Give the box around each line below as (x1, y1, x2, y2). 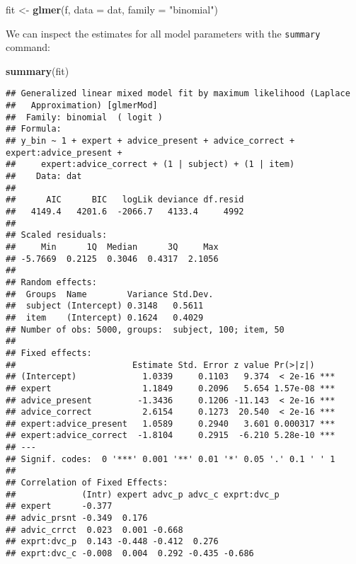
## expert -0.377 (6, 501, 113, 512)
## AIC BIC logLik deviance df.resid (6, 195, 244, 205)
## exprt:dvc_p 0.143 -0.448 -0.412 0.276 (6, 536, 219, 547)
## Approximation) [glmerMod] (6, 100, 158, 111)
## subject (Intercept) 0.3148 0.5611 (6, 301, 204, 311)
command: (6, 40, 50, 54)
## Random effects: (6, 277, 97, 287)
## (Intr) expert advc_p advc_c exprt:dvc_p (6, 489, 280, 500)
